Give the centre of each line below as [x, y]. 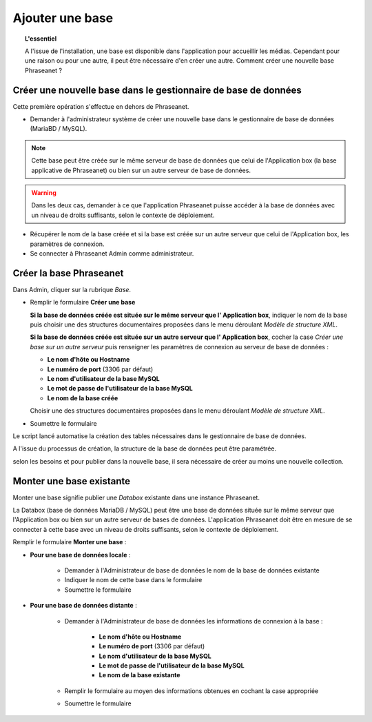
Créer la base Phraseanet [68, 273]
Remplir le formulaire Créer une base [83, 302]
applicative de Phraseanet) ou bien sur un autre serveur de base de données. [141, 170]
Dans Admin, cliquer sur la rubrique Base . [72, 289]
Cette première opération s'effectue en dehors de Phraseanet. [101, 106]
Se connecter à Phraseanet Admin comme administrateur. [112, 253]
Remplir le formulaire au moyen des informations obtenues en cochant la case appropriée [192, 691]
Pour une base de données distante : [83, 606]
